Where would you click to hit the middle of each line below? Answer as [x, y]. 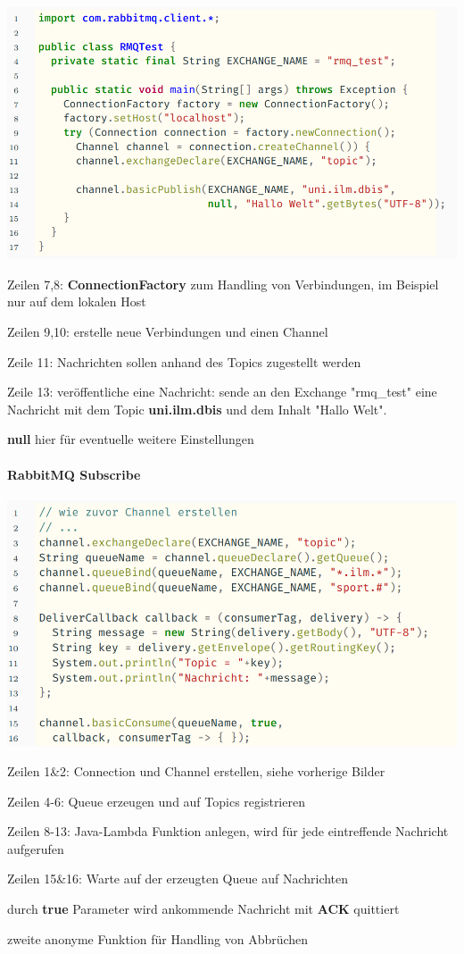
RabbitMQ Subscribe [74, 474]
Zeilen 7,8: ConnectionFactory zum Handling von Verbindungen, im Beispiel [223, 284]
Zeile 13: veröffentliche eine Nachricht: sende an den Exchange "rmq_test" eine [222, 392]
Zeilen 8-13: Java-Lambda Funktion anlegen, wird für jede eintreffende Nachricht [228, 831]
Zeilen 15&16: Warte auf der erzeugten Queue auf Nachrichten [178, 879]
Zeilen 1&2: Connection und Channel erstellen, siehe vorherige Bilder [196, 771]
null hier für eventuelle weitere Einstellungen [131, 439]
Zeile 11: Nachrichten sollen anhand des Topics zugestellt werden [184, 361]
